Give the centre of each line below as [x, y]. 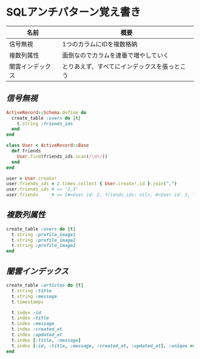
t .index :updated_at [37, 335]
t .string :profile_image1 [44, 235]
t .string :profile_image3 [44, 246]
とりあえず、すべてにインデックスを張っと [121, 66]
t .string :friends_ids [45, 124]
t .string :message [35, 296]
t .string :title [32, 291]
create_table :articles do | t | [45, 285]
